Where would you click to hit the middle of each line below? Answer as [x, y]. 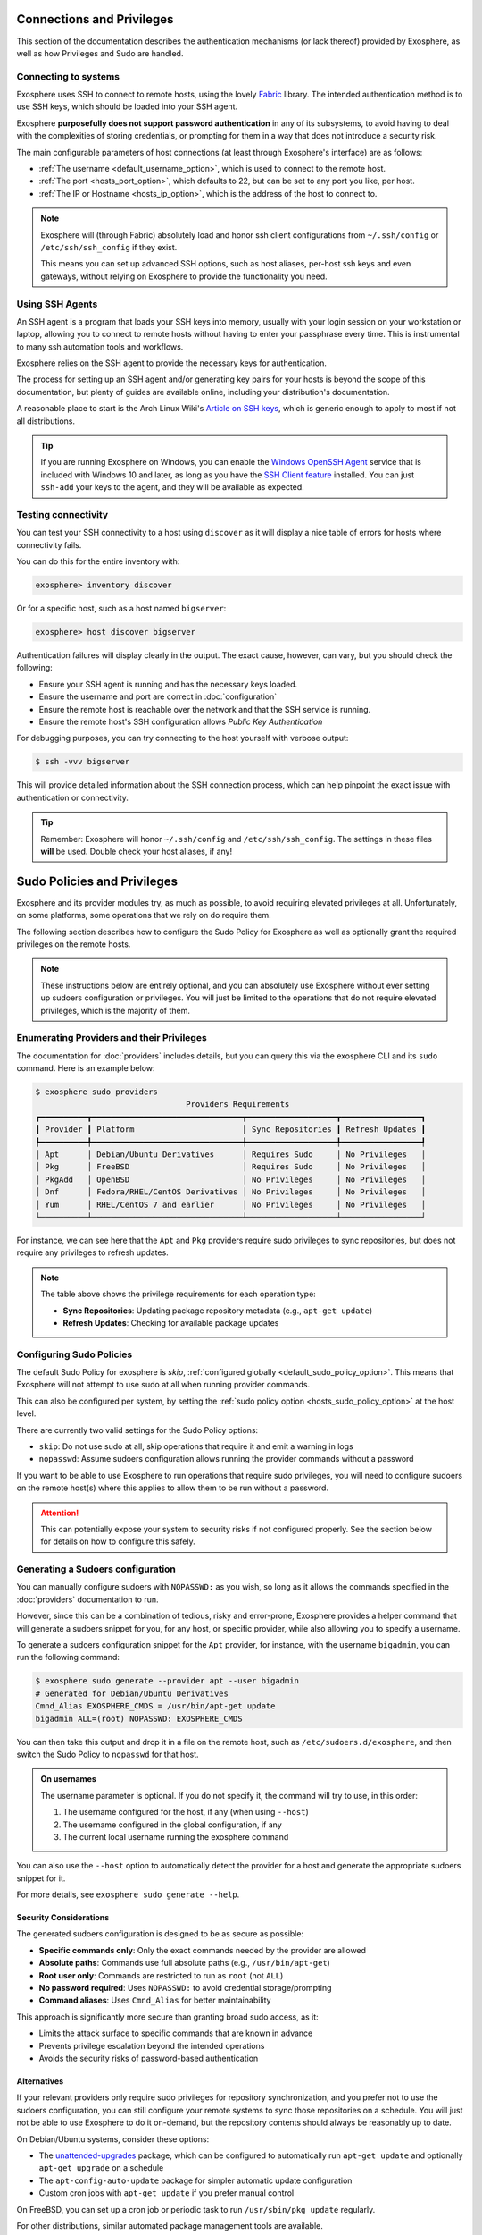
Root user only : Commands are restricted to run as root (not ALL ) [161, 1975]
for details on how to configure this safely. [118, 1541]
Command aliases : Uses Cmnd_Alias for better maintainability [155, 2000]
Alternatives [40, 2081]
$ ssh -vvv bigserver [83, 762]
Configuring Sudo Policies [75, 1354]
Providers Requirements [238, 1105]
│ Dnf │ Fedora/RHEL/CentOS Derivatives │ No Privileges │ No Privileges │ [231, 1192]
